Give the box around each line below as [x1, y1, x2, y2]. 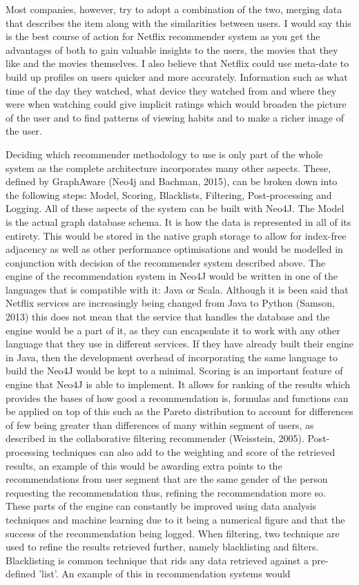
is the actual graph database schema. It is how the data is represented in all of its [6, 214, 351, 229]
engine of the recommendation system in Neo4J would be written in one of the [6, 269, 338, 283]
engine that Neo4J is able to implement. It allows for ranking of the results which [6, 377, 351, 392]
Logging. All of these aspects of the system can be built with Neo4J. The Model [6, 201, 345, 215]
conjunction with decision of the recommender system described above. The [6, 255, 326, 269]
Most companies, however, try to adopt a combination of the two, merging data [6, 2, 342, 16]
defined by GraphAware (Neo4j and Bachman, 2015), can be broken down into [6, 174, 338, 189]
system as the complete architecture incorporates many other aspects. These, [6, 160, 331, 175]
